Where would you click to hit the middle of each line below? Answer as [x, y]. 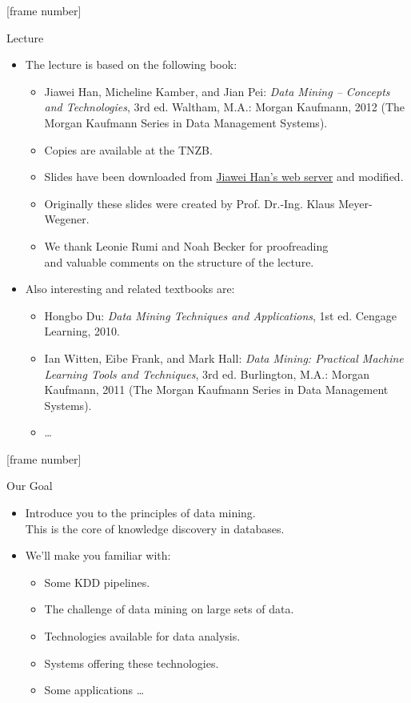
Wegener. [67, 219]
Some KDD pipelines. [97, 582]
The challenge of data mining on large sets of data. [169, 609]
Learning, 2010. [82, 331]
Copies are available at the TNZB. [128, 149]
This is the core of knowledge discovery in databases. [155, 528]
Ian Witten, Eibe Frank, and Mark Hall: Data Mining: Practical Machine [224, 358]
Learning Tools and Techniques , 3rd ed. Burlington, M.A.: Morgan [207, 374]
